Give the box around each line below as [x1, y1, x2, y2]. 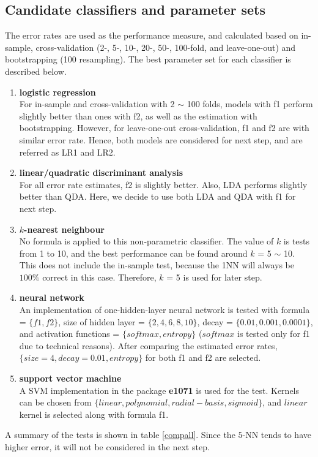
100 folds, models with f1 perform [187, 97, 313, 110]
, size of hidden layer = [58, 315, 146, 328]
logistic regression [19, 85, 96, 98]
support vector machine [19, 372, 122, 385]
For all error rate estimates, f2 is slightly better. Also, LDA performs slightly [19, 178, 308, 191]
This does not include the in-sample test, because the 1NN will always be [19, 259, 294, 271]
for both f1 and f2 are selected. [145, 351, 261, 364]
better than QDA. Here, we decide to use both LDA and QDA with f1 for [19, 190, 296, 203]
